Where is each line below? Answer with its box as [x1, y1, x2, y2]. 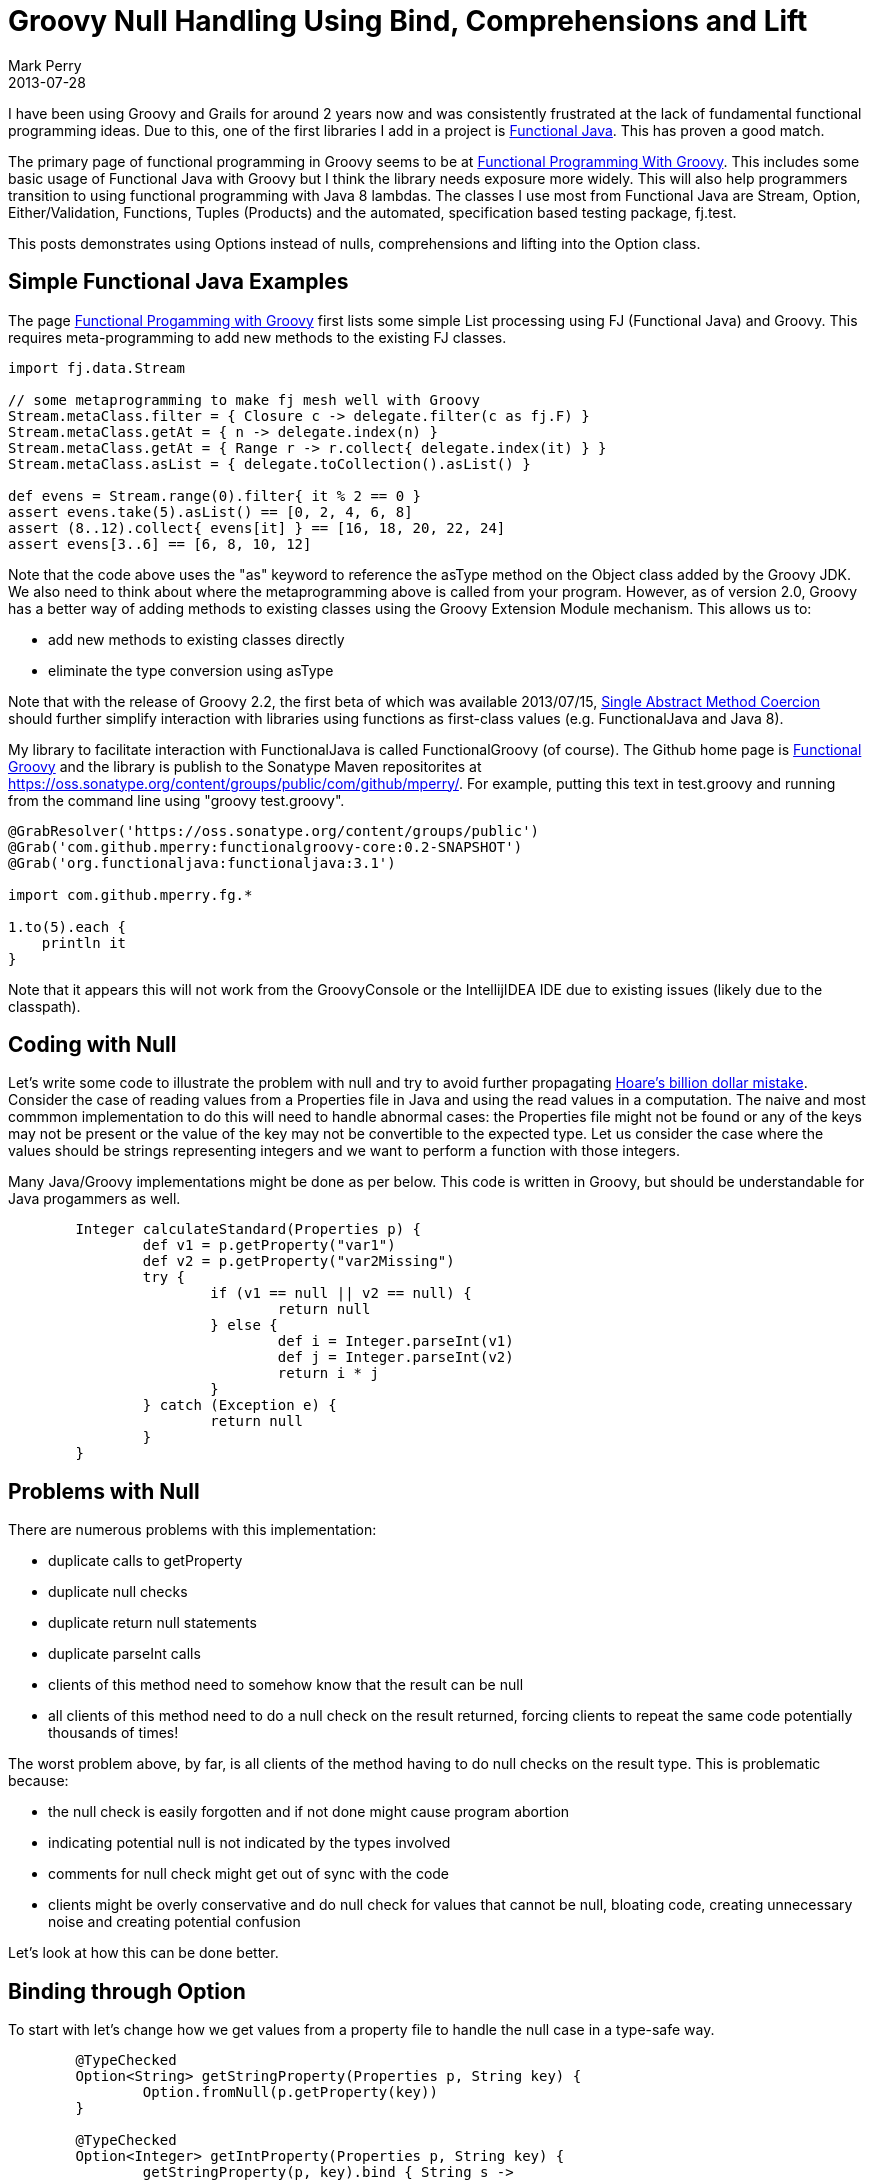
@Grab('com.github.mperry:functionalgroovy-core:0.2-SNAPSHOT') [8, 838, 523, 855]
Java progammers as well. [8, 1190, 181, 1208]
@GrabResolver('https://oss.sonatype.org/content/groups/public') [8, 822, 540, 839]
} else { [210, 1317, 278, 1334]
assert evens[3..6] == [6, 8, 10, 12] [8, 535, 312, 552]
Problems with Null [8, 1478, 200, 1504]
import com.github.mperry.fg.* [8, 886, 253, 903]
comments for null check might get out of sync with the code [48, 1865, 450, 1883]
